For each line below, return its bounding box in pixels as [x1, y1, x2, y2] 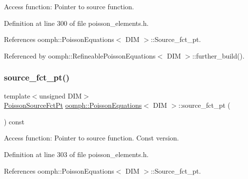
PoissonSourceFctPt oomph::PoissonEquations [4, 100, 142, 110]
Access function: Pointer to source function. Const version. [4, 133, 179, 143]
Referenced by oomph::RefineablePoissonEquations [4, 50, 156, 60]
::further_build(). [192, 50, 245, 60]
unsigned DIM [39, 90, 82, 100]
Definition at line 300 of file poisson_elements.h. [4, 18, 149, 28]
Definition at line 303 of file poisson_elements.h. [4, 149, 149, 159]
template [4, 90, 30, 100]
